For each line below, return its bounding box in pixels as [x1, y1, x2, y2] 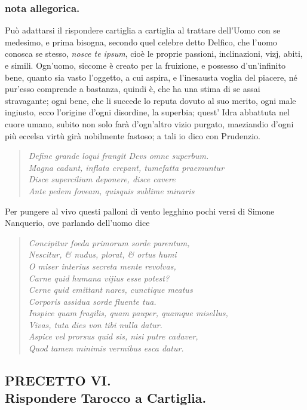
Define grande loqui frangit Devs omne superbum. [28, 149, 209, 162]
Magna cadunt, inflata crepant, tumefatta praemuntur [28, 161, 225, 173]
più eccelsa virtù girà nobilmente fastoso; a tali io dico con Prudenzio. [5, 129, 260, 142]
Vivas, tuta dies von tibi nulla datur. [28, 318, 162, 331]
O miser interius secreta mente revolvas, [28, 259, 176, 272]
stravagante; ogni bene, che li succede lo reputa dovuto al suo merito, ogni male [5, 94, 296, 106]
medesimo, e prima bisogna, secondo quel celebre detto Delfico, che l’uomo [5, 35, 277, 48]
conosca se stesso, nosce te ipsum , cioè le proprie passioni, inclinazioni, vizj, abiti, [5, 47, 303, 60]
